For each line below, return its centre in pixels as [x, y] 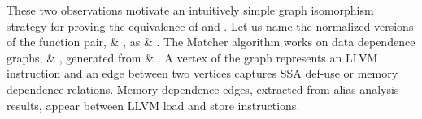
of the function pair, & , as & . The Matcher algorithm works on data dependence [211, 42]
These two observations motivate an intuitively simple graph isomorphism [190, 10]
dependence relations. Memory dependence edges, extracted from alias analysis [203, 89]
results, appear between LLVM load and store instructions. [153, 105]
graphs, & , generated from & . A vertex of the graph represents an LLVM [192, 57]
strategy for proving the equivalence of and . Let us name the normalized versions [210, 25]
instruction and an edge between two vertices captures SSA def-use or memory [202, 73]
